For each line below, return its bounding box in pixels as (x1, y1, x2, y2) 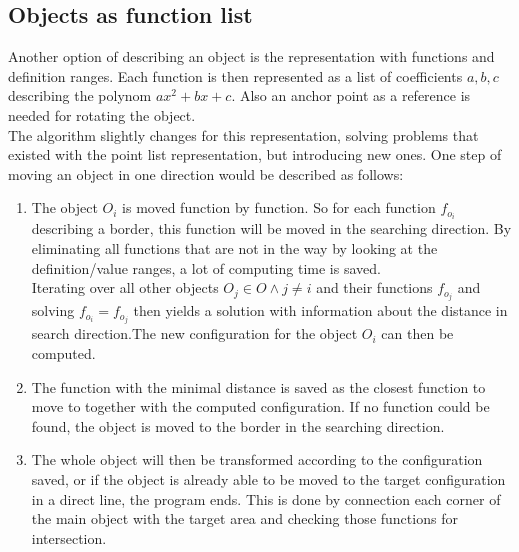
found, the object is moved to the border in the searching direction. (31, 415, 445, 436)
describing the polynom (8, 85, 152, 106)
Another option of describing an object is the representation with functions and (8, 46, 495, 67)
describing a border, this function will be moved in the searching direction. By (31, 218, 512, 239)
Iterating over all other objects (31, 277, 219, 298)
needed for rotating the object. (8, 104, 196, 125)
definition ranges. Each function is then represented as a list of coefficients (8, 65, 463, 86)
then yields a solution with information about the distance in (133, 300, 508, 321)
